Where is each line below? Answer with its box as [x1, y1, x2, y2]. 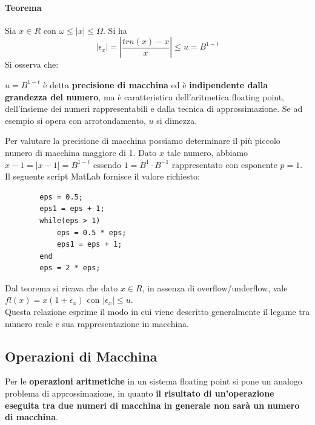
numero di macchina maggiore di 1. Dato [5, 146, 157, 158]
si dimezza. [156, 114, 197, 126]
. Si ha [103, 24, 127, 36]
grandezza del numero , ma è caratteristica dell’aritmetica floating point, [5, 90, 285, 103]
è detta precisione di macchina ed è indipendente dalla [43, 78, 268, 91]
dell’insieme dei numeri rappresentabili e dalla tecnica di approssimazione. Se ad [5, 102, 303, 115]
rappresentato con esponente [171, 158, 277, 170]
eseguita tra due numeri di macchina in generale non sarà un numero [5, 398, 300, 411]
